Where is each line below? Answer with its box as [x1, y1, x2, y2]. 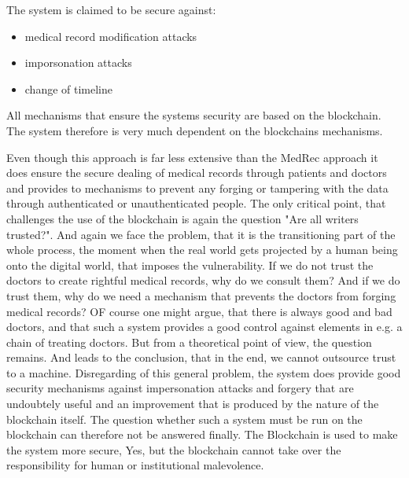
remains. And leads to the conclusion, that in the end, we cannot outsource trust [6, 349, 396, 366]
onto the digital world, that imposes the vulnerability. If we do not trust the [6, 256, 374, 273]
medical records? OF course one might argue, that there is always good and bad [6, 303, 392, 319]
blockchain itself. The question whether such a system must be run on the [6, 410, 363, 427]
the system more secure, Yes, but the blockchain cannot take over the [6, 441, 341, 458]
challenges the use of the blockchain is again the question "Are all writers [6, 210, 359, 226]
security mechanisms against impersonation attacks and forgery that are [6, 380, 354, 396]
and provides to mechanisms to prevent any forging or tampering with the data [6, 179, 389, 196]
